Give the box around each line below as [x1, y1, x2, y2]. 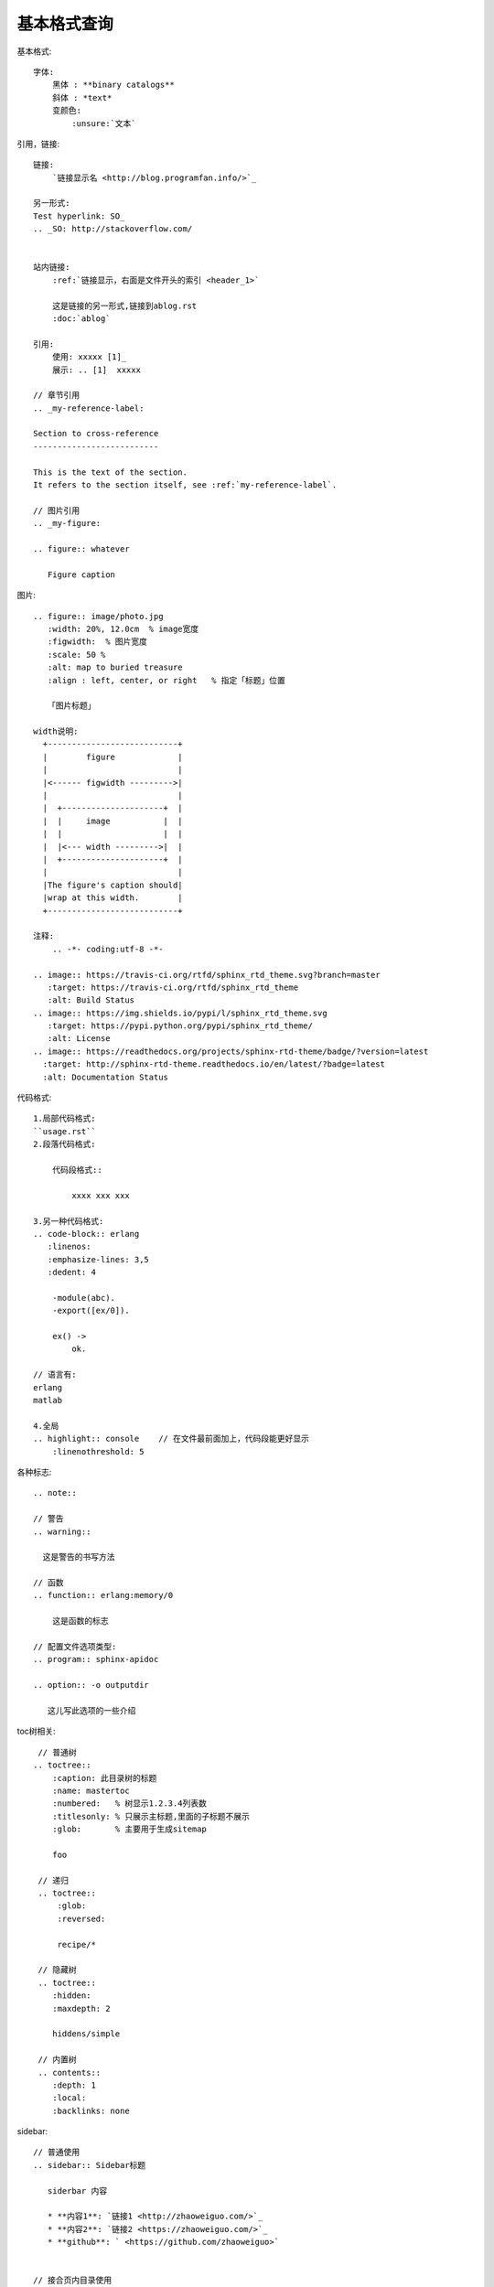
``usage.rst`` [33, 1126, 96, 1136]
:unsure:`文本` [71, 118, 136, 128]
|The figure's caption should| [42, 879, 183, 890]
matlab [33, 1395, 63, 1405]
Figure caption [47, 569, 116, 580]
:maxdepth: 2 [51, 2003, 111, 2013]
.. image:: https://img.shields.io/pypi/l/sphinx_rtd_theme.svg [33, 1007, 328, 1018]
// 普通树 [38, 1747, 77, 1757]
